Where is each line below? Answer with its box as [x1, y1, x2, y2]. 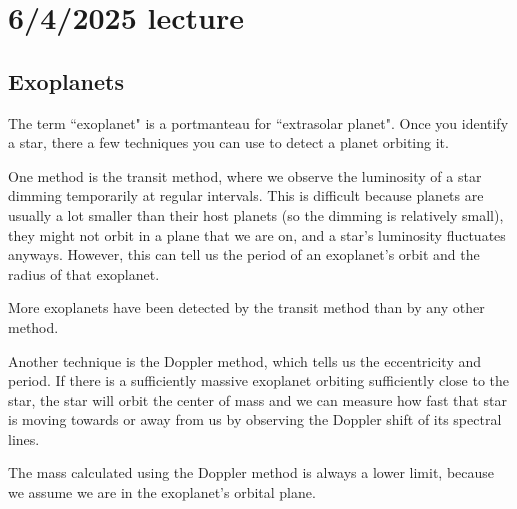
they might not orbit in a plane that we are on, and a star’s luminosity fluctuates [8, 224, 506, 245]
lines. [8, 428, 40, 449]
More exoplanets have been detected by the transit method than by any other [8, 297, 485, 318]
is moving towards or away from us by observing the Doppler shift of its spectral [8, 409, 502, 430]
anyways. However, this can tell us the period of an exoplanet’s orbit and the [8, 244, 480, 265]
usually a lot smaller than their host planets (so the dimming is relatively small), [8, 204, 504, 225]
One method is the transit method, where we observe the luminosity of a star [8, 165, 482, 186]
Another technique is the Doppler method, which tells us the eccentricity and [8, 350, 482, 371]
